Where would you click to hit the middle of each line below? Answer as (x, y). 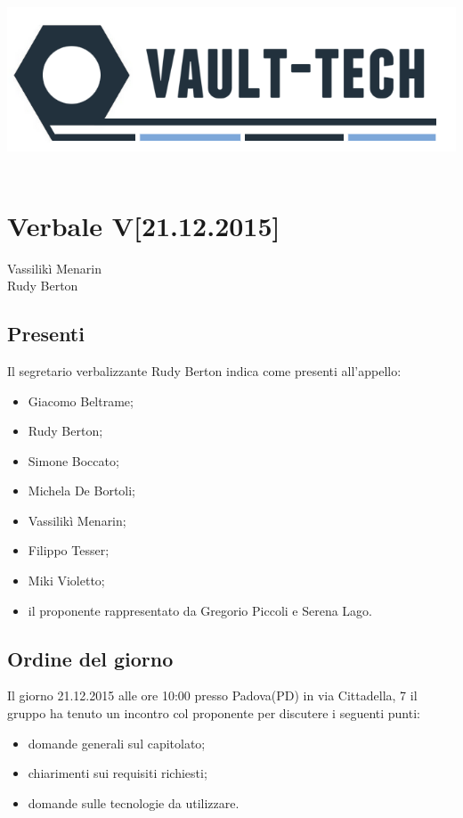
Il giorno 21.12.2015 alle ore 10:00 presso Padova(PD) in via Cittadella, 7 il (212, 695)
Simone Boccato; (73, 460)
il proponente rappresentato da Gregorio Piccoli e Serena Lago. (200, 610)
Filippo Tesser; (69, 550)
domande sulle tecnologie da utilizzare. (134, 802)
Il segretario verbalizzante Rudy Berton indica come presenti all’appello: (204, 370)
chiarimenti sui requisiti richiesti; (118, 773)
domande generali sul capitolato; (117, 743)
